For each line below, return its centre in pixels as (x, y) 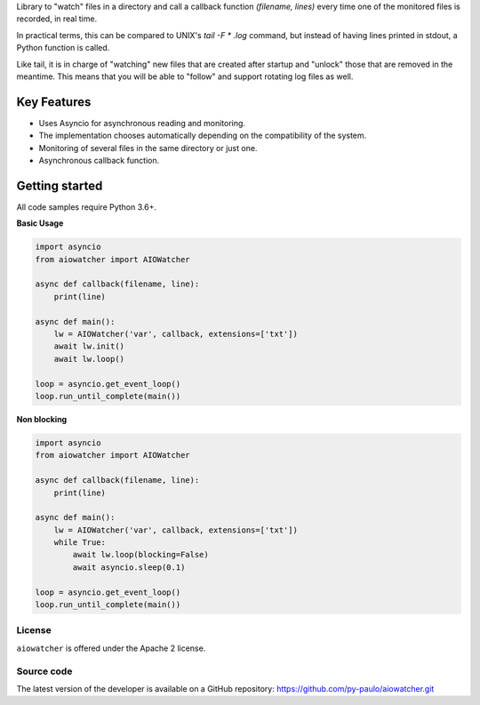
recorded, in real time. (57, 19)
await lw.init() (89, 346)
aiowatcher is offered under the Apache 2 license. (111, 648)
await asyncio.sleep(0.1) (129, 567)
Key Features (54, 102)
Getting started (60, 185)
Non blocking (42, 419)
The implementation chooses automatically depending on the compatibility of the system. (203, 136)
